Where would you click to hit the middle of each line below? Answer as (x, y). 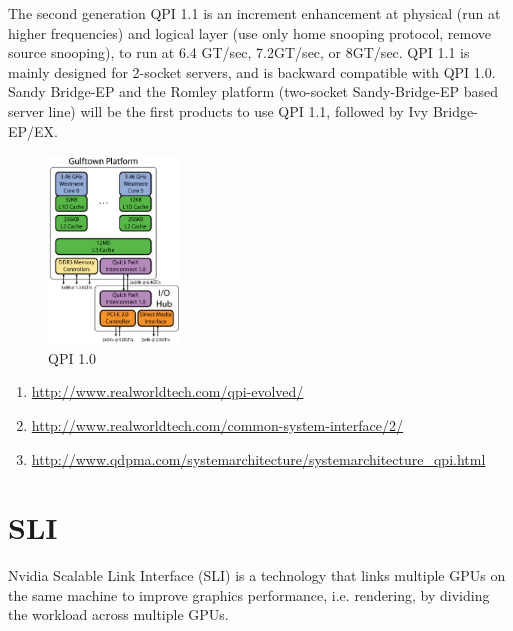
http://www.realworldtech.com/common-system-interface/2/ (217, 424)
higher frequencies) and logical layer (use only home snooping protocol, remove (250, 32)
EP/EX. (33, 130)
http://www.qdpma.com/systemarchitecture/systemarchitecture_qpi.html (258, 458)
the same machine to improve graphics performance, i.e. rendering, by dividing (249, 594)
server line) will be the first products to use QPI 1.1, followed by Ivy (218, 110)
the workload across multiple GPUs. (118, 614)
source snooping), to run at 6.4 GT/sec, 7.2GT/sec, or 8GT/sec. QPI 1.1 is (239, 52)
